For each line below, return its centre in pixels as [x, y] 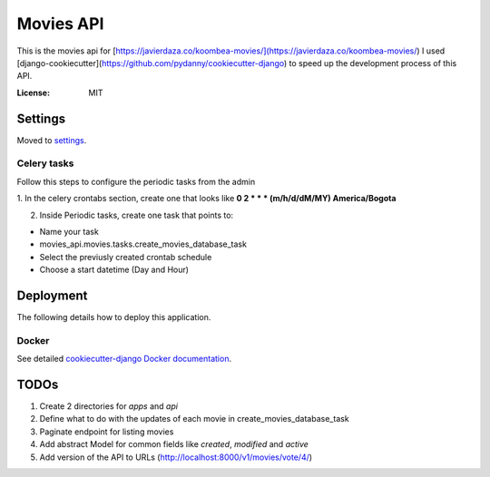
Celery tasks [45, 163]
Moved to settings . [52, 140]
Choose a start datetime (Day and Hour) [114, 270]
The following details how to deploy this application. [114, 317]
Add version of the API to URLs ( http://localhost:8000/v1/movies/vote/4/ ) [176, 457]
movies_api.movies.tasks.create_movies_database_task [143, 244]
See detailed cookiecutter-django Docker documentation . [124, 359]
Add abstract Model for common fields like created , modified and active [174, 444]
